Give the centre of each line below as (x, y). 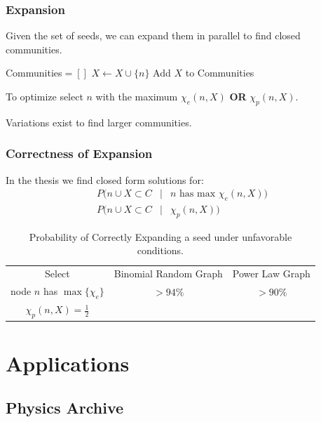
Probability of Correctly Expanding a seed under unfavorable (160, 236)
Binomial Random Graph (168, 273)
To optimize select (45, 96)
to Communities (220, 73)
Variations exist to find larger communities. (99, 122)
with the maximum (137, 96)
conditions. (160, 250)
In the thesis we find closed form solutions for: (105, 179)
